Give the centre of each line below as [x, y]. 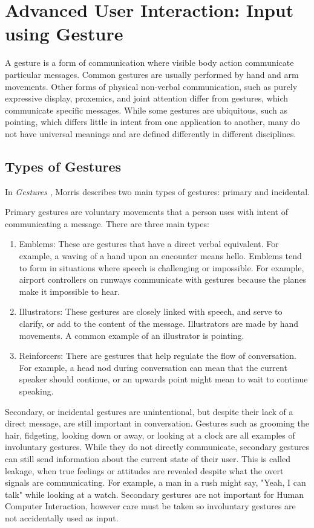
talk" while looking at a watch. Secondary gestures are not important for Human [155, 494]
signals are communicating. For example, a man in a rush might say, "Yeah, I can [155, 482]
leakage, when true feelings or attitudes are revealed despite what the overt [144, 470]
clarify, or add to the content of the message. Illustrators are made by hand [159, 324]
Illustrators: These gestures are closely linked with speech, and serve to [151, 311]
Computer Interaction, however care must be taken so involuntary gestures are [150, 506]
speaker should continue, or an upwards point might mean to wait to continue [163, 379]
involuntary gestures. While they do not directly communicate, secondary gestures [157, 447]
